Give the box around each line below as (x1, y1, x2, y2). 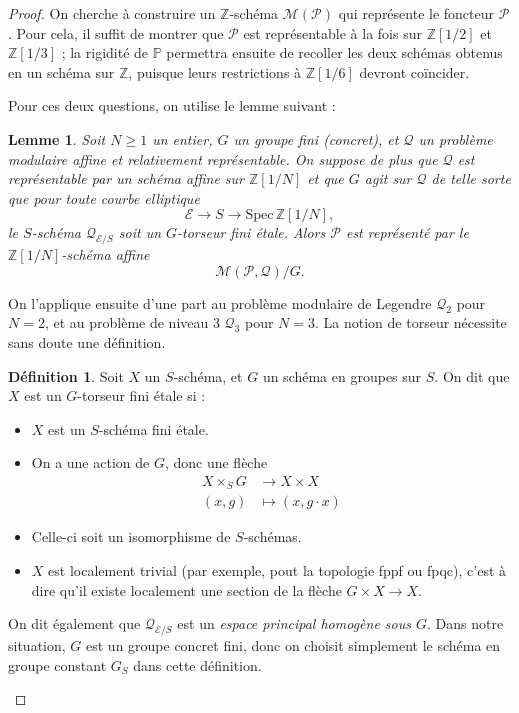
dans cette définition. (133, 654, 262, 675)
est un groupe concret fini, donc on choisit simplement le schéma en (86, 634, 501, 655)
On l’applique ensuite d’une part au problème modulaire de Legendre (8, 292, 432, 313)
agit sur (364, 168, 412, 189)
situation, (8, 634, 66, 655)
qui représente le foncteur (338, 3, 495, 23)
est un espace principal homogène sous (177, 613, 411, 634)
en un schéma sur (8, 61, 115, 82)
